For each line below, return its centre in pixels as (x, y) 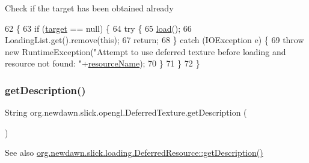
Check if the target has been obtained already (89, 8)
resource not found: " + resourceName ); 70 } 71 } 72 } (102, 63)
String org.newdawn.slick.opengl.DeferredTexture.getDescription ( (126, 112)
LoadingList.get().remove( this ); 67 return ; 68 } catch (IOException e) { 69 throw (154, 40)
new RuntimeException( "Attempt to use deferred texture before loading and (145, 51)
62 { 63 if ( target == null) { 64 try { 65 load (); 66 (98, 28)
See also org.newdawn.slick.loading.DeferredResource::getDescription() (134, 153)
